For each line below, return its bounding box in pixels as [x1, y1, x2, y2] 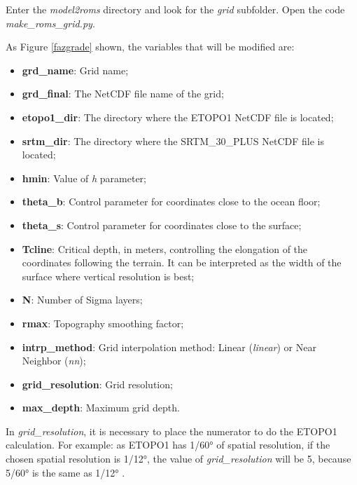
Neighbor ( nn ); [22, 353, 86, 368]
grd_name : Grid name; [22, 62, 129, 77]
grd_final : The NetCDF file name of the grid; [22, 86, 224, 101]
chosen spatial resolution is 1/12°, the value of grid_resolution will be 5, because [6, 451, 351, 466]
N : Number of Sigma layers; [22, 292, 143, 307]
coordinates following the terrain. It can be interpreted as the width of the [22, 255, 342, 270]
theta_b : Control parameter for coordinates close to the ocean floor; [22, 194, 321, 209]
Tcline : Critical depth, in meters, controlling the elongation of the [22, 241, 308, 256]
